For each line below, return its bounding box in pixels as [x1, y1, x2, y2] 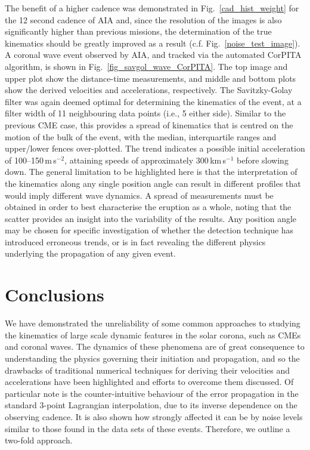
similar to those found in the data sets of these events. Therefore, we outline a [5, 422, 290, 434]
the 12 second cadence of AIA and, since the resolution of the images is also [5, 13, 282, 26]
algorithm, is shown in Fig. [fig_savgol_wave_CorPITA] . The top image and [5, 60, 288, 72]
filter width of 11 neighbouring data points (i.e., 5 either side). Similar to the [5, 107, 286, 119]
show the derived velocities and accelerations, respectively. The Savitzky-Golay [5, 84, 293, 96]
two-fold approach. [5, 434, 73, 446]
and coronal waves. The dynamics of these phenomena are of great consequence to [5, 340, 305, 353]
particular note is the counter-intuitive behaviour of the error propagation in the [5, 387, 299, 399]
